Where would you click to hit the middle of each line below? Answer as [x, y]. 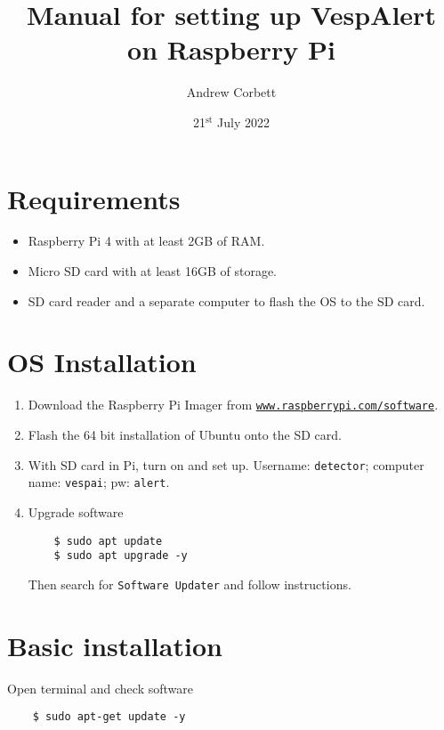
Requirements [94, 198]
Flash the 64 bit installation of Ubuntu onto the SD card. [185, 434]
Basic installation [115, 645]
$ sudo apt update [108, 541]
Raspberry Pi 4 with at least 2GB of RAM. [146, 241]
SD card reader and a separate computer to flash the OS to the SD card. [226, 300]
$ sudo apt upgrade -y [121, 556]
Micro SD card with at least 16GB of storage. [152, 271]
